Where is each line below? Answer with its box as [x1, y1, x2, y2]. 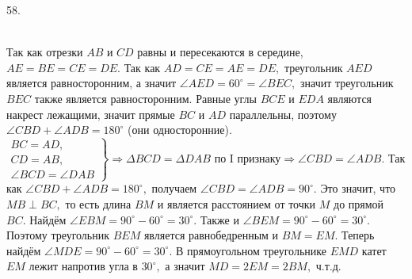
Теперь [341, 227, 375, 243]
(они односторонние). [128, 121, 232, 138]
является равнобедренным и [143, 227, 279, 243]
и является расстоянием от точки [157, 195, 316, 212]
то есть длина [65, 195, 132, 212]
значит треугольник [299, 75, 394, 91]
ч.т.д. [315, 258, 341, 274]
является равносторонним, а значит [6, 75, 177, 91]
